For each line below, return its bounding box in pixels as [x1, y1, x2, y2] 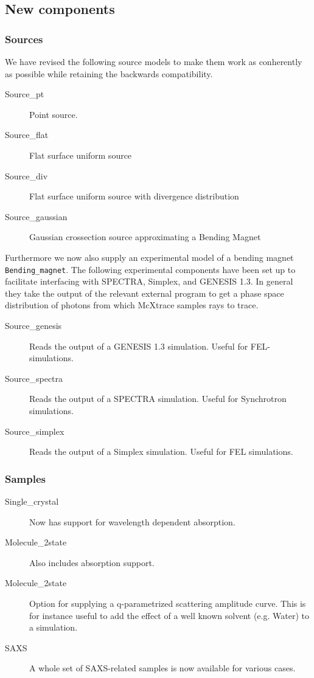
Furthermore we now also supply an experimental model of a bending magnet [5, 251, 294, 263]
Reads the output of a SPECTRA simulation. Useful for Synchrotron [29, 392, 287, 405]
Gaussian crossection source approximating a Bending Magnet [29, 230, 261, 243]
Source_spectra [5, 372, 63, 384]
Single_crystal [5, 494, 59, 507]
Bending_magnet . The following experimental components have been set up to [5, 263, 296, 275]
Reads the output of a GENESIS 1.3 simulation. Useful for [29, 339, 248, 352]
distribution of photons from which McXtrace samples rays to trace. [5, 299, 259, 311]
